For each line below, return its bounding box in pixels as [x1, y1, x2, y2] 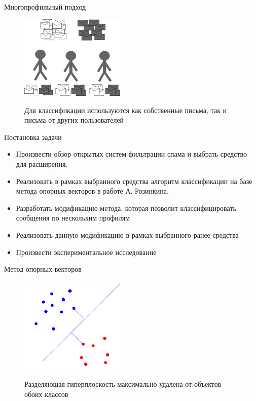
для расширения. [16, 158, 68, 169]
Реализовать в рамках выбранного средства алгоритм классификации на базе [16, 175, 252, 186]
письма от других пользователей [24, 115, 124, 125]
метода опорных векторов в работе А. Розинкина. [16, 186, 169, 196]
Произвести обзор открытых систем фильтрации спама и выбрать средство [16, 149, 247, 159]
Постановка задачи [4, 131, 62, 142]
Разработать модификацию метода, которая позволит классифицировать [16, 202, 236, 213]
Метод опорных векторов [4, 264, 82, 274]
